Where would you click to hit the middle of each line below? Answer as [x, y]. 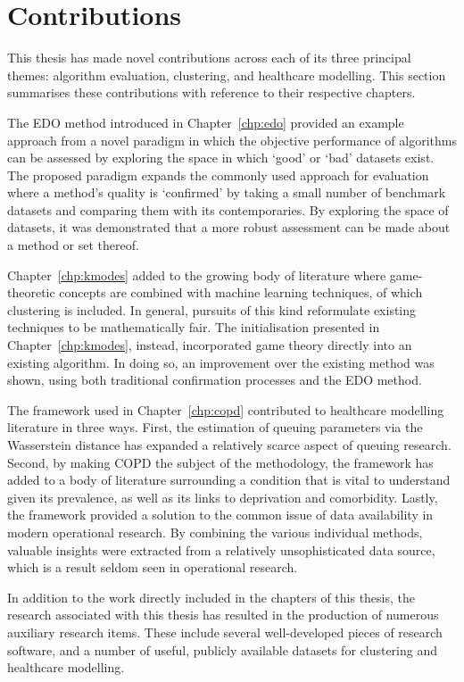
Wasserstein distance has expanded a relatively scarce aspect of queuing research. [229, 445]
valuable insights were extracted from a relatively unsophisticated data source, [221, 549]
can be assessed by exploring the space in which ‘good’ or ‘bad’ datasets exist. [221, 158]
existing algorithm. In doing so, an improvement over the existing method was [221, 362]
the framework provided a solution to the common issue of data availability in [220, 515]
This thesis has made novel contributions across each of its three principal [209, 58]
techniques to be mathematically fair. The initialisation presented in [194, 327]
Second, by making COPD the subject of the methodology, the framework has [220, 462]
